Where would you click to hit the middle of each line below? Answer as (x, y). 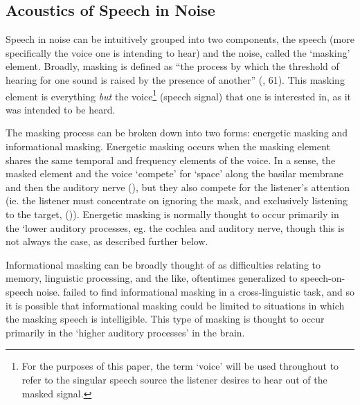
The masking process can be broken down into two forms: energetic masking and (177, 133)
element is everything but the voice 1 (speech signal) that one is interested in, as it (179, 95)
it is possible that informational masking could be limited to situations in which (175, 305)
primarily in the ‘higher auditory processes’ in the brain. (125, 332)
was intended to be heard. (61, 109)
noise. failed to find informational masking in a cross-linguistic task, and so (195, 291)
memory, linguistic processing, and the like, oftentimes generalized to (152, 278)
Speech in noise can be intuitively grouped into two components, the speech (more (180, 39)
